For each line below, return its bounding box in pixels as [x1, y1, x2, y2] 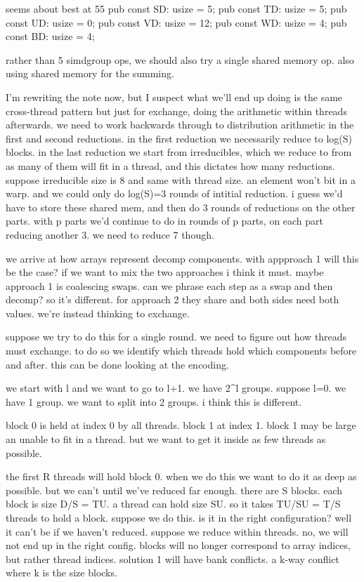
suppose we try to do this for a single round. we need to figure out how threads [6, 329, 347, 344]
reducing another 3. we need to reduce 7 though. [6, 227, 214, 242]
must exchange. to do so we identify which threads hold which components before [6, 343, 357, 358]
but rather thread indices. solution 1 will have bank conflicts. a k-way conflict [6, 551, 339, 566]
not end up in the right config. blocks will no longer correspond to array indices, [6, 538, 351, 553]
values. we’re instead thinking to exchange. [6, 305, 190, 320]
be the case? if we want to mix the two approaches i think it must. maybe [6, 265, 324, 279]
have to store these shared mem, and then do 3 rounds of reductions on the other [6, 199, 356, 214]
